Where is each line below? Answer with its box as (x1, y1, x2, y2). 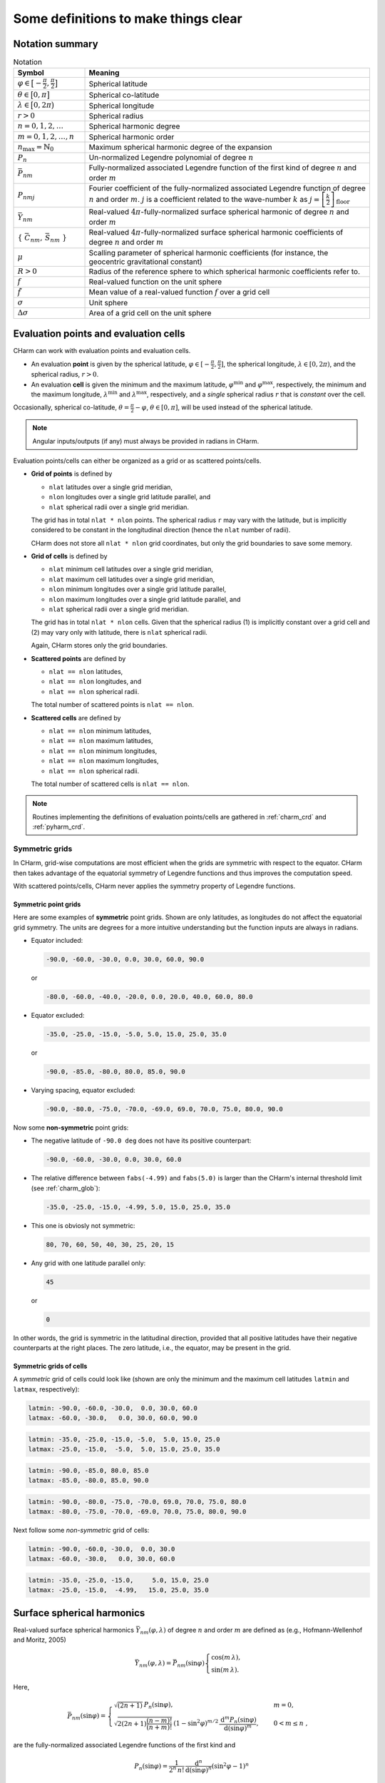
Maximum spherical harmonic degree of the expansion (88, 143, 272, 153)
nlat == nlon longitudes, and (48, 678, 142, 686)
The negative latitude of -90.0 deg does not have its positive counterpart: (31, 1136, 252, 1145)
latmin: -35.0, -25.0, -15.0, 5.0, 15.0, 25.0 (28, 1576, 210, 1585)
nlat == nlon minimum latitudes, (48, 726, 152, 735)
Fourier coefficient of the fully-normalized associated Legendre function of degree (88, 183, 366, 193)
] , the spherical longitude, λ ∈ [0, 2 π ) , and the (221, 359, 356, 368)
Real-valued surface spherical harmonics (13, 1625, 135, 1634)
